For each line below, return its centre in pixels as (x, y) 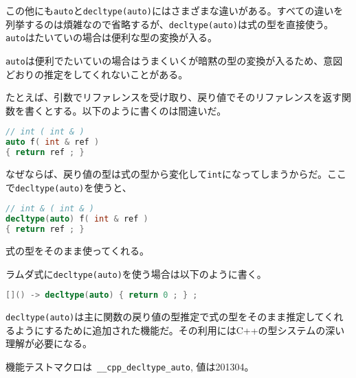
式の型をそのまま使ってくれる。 (77, 250)
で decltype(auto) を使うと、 (69, 187)
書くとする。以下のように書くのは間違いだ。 (125, 110)
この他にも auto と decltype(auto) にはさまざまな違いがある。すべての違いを (175, 10)
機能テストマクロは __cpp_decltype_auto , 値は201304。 (130, 366)
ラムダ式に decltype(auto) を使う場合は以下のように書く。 (136, 273)
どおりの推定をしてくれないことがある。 (97, 74)
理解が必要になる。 (49, 343)
